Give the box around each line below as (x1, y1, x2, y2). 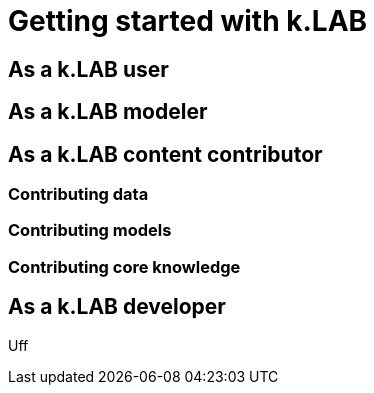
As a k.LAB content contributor (8, 141, 323, 167)
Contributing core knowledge (8, 256, 241, 277)
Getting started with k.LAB (8, 4, 368, 38)
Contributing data (8, 184, 149, 205)
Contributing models (8, 220, 172, 241)
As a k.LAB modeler (8, 99, 208, 125)
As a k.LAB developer (8, 294, 226, 320)
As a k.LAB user (8, 56, 169, 82)
